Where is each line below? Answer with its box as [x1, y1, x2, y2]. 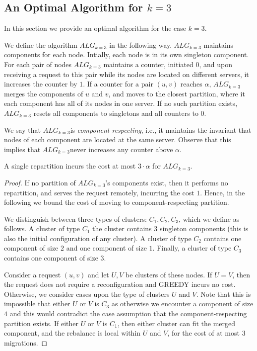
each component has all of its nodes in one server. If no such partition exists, [4, 98, 238, 108]
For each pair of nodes [4, 59, 72, 69]
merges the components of [4, 88, 83, 98]
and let [88, 269, 109, 279]
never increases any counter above [69, 144, 173, 154]
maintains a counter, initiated [103, 59, 193, 69]
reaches [180, 79, 202, 89]
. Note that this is [196, 288, 251, 299]
